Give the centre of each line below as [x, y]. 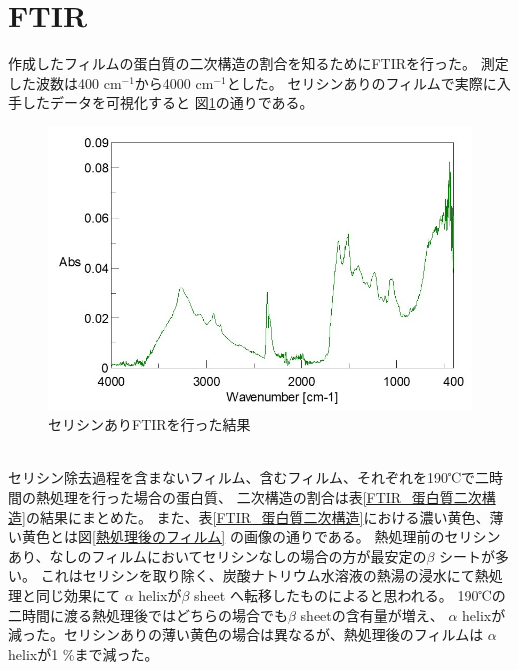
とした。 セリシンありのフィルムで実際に [361, 82]
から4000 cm [174, 82]
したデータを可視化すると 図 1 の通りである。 [167, 102]
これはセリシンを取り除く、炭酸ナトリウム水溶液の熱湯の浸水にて [257, 575]
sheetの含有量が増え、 [372, 614]
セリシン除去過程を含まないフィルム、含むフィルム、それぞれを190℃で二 [249, 477]
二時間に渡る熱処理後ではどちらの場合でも [148, 614]
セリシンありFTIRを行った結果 [149, 424]
